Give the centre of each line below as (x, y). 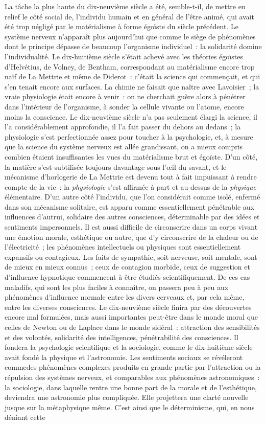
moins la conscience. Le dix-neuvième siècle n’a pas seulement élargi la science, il (131, 116)
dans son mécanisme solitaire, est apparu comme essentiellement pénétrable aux (130, 206)
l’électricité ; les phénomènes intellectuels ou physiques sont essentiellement (123, 247)
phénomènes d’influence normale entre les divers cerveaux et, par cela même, (125, 297)
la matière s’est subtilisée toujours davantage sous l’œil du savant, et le (116, 166)
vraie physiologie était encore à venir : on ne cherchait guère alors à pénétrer (125, 96)
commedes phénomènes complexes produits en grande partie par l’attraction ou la (133, 367)
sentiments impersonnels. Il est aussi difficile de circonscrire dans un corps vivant (131, 227)
